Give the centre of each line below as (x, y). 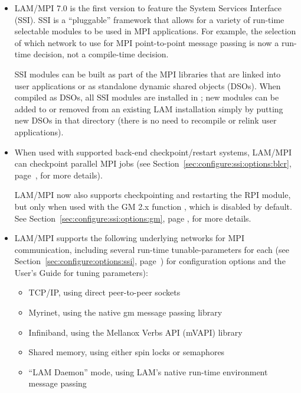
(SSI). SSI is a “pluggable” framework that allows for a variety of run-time (149, 19)
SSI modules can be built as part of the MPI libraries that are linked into (148, 74)
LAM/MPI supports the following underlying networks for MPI (129, 238)
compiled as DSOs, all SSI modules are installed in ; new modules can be (147, 97)
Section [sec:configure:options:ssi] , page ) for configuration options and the (150, 261)
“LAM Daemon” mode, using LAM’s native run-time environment (148, 371)
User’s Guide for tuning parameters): (81, 272)
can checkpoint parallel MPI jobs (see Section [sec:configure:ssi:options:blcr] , (153, 163)
